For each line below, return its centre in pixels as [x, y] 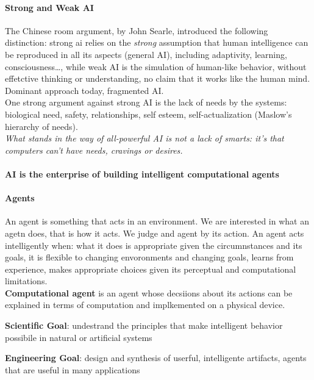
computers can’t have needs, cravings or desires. [94, 150]
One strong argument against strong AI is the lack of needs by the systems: [146, 102]
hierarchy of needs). [41, 126]
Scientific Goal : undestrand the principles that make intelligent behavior [144, 325]
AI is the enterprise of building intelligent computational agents [142, 174]
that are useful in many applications [73, 369]
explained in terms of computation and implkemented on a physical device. [145, 305]
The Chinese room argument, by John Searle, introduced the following [137, 30]
